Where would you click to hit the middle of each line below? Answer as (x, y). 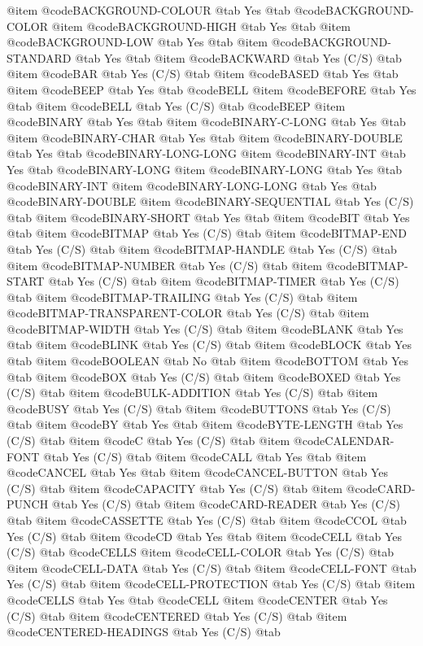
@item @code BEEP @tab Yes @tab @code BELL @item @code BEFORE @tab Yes (211, 89)
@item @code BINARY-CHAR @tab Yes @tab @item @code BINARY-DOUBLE (205, 137)
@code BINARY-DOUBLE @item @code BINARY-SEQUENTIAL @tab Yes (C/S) (210, 201)
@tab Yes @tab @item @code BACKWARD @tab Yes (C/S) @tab (238, 57)
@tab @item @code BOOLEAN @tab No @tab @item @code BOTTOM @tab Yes (207, 361)
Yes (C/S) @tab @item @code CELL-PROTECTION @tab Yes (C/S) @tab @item (211, 584)
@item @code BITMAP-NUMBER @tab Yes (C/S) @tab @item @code (182, 265)
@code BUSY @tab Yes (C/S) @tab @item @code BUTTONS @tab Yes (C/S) (199, 408)
